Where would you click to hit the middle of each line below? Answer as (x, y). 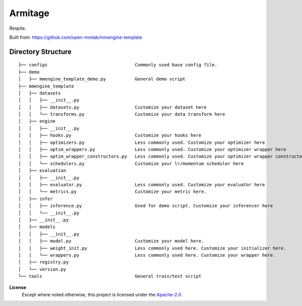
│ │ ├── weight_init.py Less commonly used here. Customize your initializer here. (152, 248)
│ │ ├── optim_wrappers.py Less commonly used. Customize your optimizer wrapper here (152, 149)
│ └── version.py (42, 269)
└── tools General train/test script (110, 276)
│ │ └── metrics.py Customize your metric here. (112, 192)
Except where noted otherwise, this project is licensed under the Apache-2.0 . (102, 294)
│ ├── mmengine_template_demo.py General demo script (102, 79)
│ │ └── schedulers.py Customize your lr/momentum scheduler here (131, 163)
